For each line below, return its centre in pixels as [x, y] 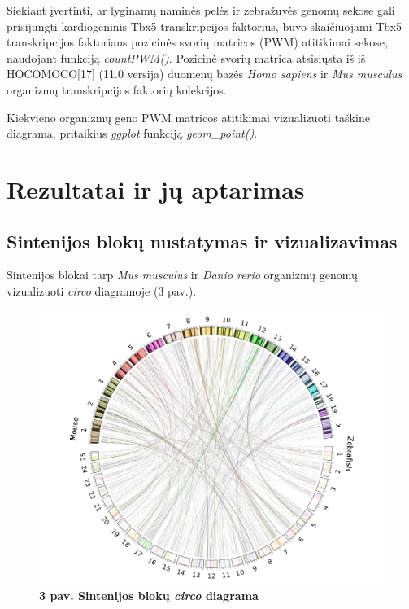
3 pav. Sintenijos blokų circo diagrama [149, 595]
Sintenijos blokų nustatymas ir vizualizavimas [202, 241]
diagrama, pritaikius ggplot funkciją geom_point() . [132, 133]
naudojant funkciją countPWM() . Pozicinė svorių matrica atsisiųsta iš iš [186, 57]
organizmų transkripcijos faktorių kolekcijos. [117, 89]
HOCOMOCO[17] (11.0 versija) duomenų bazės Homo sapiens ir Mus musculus [204, 74]
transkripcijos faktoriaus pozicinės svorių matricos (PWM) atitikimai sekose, [197, 42]
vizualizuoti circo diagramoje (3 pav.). [102, 290]
